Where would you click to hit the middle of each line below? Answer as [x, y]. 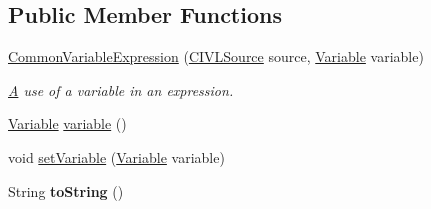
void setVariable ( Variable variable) [116, 156]
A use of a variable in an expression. [121, 89]
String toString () [66, 190]
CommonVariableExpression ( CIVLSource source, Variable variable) [216, 56]
